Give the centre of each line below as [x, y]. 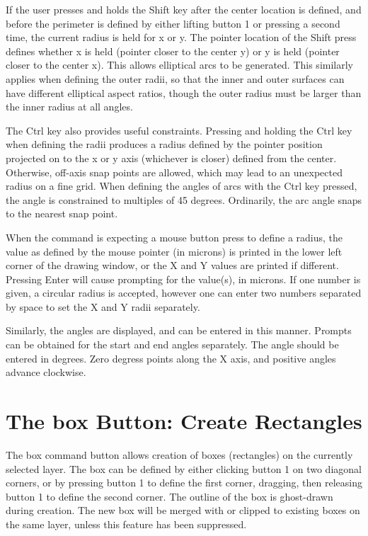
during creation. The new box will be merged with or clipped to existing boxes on [183, 510]
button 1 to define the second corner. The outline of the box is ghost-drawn [169, 496]
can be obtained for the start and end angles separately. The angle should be [172, 344]
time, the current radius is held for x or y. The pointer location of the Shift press [181, 37]
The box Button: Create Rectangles [184, 421]
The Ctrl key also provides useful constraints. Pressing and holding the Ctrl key [179, 130]
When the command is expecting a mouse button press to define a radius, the [174, 237]
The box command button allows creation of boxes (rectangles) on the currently [179, 454]
